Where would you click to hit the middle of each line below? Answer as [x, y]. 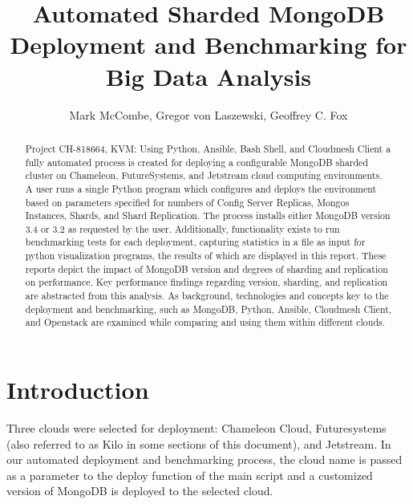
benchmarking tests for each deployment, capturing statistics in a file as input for [195, 242]
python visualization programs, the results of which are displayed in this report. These [206, 256]
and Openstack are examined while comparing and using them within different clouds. [205, 322]
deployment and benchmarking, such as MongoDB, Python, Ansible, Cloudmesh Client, [209, 309]
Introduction [78, 390]
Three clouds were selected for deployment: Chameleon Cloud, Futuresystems [196, 428]
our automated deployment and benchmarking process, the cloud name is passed [204, 459]
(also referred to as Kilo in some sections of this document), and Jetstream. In [199, 443]
